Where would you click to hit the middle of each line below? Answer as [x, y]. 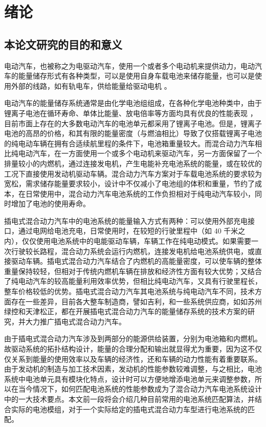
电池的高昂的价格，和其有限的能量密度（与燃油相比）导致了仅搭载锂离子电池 [133, 133]
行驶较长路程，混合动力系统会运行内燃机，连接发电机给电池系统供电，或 [133, 251]
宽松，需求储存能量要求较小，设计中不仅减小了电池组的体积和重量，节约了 [129, 183]
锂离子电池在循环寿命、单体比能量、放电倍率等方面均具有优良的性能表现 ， [131, 113]
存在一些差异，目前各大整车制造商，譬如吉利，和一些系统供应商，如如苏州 [136, 301]
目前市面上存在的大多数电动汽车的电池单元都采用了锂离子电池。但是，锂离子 [133, 123]
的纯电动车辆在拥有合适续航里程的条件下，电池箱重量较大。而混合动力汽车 [129, 143]
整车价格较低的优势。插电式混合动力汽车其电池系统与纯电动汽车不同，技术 [129, 291]
